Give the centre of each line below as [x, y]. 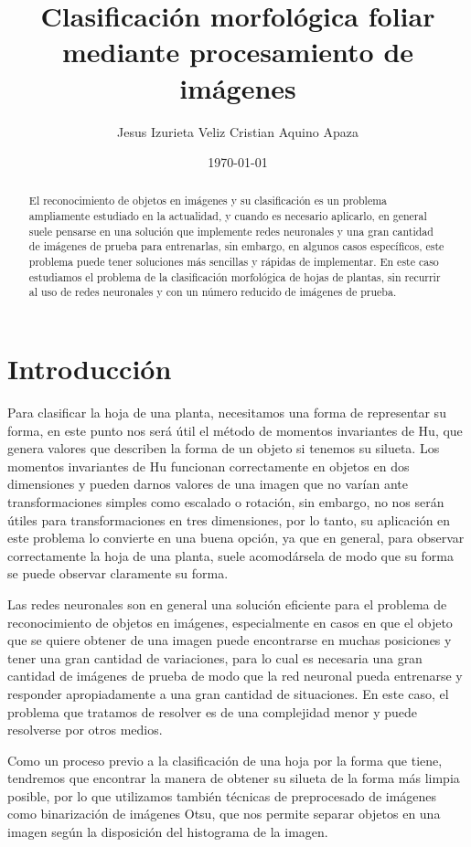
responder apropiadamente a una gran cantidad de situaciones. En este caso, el [228, 693]
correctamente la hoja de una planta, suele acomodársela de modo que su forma [231, 555]
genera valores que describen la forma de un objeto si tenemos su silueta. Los [224, 448]
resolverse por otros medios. [85, 730]
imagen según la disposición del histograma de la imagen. [168, 832]
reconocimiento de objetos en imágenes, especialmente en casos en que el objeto [230, 622]
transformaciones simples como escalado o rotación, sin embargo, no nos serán [226, 501]
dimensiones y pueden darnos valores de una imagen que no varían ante [208, 484]
